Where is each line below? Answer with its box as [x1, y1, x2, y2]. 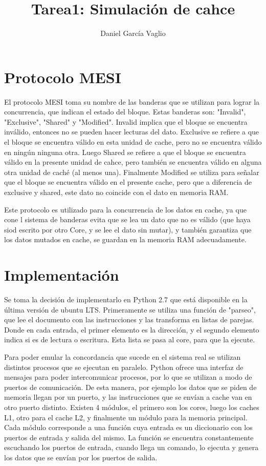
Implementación [4, 264, 119, 285]
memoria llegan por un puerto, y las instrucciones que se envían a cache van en [4, 392, 252, 402]
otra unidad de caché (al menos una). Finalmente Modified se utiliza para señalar [4, 166, 259, 177]
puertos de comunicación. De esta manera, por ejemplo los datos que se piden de [4, 381, 257, 392]
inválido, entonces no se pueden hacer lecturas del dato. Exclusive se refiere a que [4, 126, 259, 137]
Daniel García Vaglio [100, 28, 166, 38]
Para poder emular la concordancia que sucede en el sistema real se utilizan [4, 352, 241, 362]
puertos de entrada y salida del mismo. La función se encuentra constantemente [4, 432, 254, 442]
